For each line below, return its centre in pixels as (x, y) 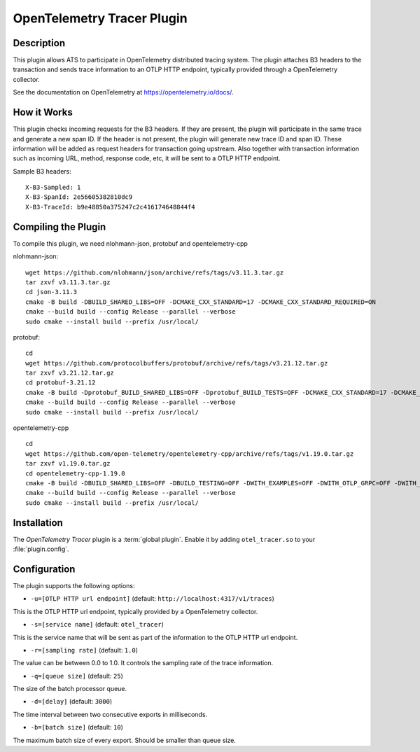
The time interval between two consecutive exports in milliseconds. (110, 714)
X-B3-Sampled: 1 (53, 188)
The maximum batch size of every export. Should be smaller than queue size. (124, 740)
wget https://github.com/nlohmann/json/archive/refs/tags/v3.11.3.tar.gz (155, 272)
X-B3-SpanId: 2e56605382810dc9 (79, 197)
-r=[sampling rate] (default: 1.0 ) (84, 650)
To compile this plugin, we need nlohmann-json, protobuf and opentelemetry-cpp (131, 243)
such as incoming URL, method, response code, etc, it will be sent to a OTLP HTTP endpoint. (147, 158)
